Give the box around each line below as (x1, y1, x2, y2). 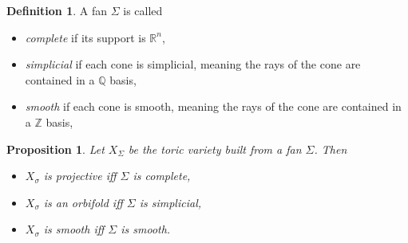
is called (123, 2, 163, 18)
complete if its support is (25, 29, 146, 45)
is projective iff (43, 167, 117, 184)
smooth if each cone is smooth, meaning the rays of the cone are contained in (25, 98, 402, 115)
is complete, (133, 167, 191, 184)
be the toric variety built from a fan (128, 140, 302, 157)
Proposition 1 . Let (6, 140, 105, 157)
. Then (314, 140, 347, 157)
